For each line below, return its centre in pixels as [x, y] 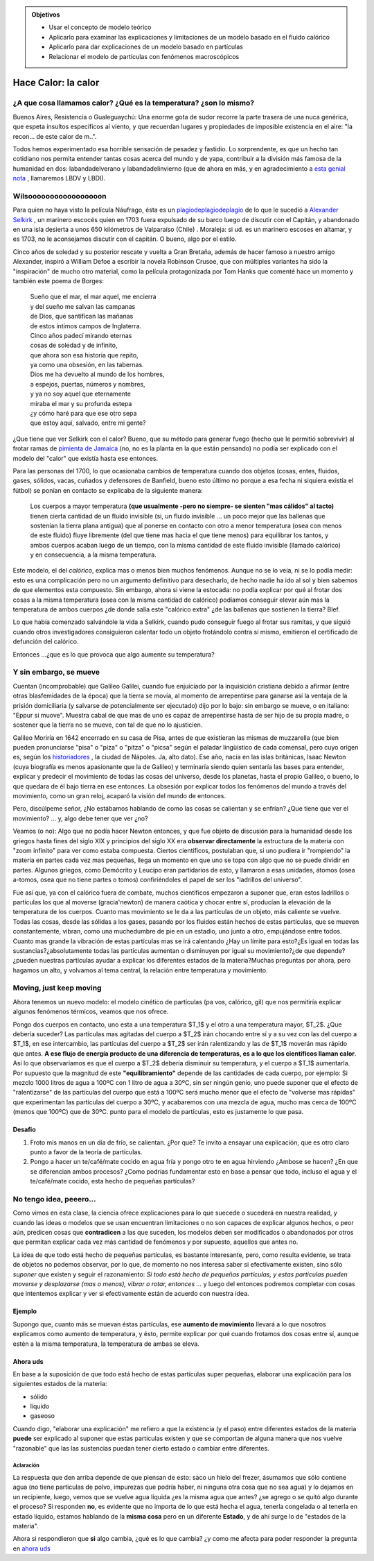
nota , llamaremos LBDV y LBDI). [59, 178]
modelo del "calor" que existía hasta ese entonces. [86, 458]
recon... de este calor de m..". [55, 136]
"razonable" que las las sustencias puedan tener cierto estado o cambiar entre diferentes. [141, 1448]
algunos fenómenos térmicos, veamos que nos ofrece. [91, 1012]
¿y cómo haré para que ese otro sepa [83, 414]
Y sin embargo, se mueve [56, 672]
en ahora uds [32, 1549]
